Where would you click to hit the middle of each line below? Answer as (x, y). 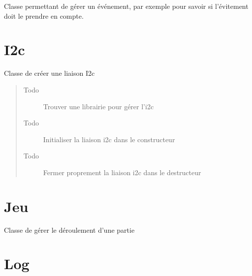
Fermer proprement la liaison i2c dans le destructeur (122, 172)
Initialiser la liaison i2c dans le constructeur (109, 139)
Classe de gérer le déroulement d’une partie (69, 230)
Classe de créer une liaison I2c (49, 73)
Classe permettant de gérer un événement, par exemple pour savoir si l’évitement (126, 6)
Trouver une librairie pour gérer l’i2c (98, 106)
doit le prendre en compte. (44, 15)
